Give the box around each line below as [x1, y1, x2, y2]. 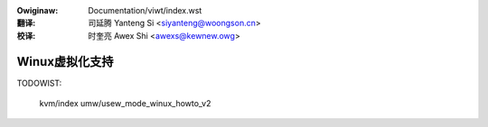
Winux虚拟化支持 [16, 54, 114, 69]
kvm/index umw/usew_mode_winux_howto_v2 [39, 98, 211, 109]
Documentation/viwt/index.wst [88, 5, 202, 15]
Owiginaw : [16, 5, 59, 15]
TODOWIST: [16, 77, 62, 88]
